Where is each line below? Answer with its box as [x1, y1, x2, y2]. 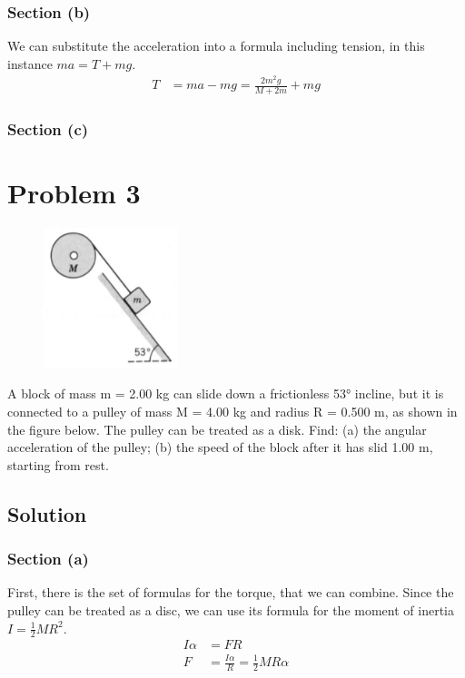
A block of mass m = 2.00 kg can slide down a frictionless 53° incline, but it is [7, 384, 444, 403]
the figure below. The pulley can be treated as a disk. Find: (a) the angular [7, 419, 427, 438]
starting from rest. [7, 455, 109, 474]
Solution [7, 499, 87, 527]
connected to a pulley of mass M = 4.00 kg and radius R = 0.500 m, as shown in [7, 402, 458, 421]
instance [7, 54, 53, 73]
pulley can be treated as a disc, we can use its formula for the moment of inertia [7, 601, 454, 620]
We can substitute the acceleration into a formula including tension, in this [7, 36, 425, 55]
